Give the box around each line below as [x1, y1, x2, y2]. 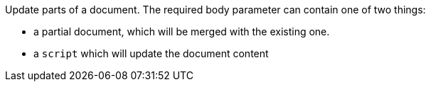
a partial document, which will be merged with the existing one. [33, 25, 330, 37]
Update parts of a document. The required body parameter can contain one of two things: [5, 4, 426, 16]
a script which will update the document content [33, 47, 269, 59]
